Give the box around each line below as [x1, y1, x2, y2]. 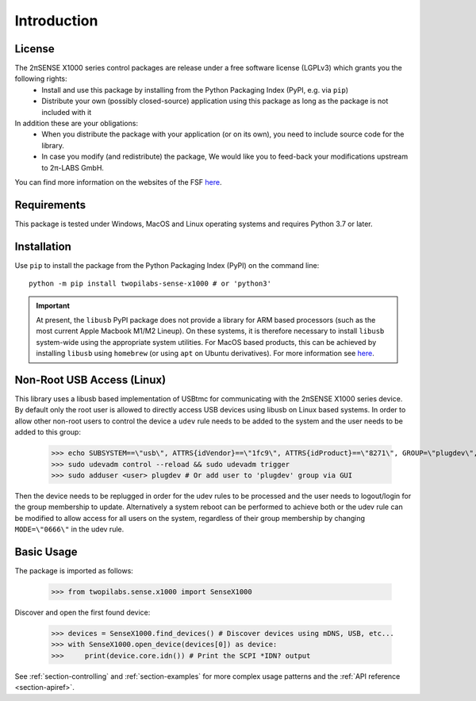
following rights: [14, 74, 67, 83]
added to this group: [14, 427, 81, 437]
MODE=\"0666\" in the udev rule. [14, 524, 125, 534]
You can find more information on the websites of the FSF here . [14, 177, 222, 186]
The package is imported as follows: [14, 566, 134, 576]
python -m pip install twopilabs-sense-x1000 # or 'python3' [29, 279, 271, 289]
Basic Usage [14, 545, 78, 558]
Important [36, 301, 71, 310]
